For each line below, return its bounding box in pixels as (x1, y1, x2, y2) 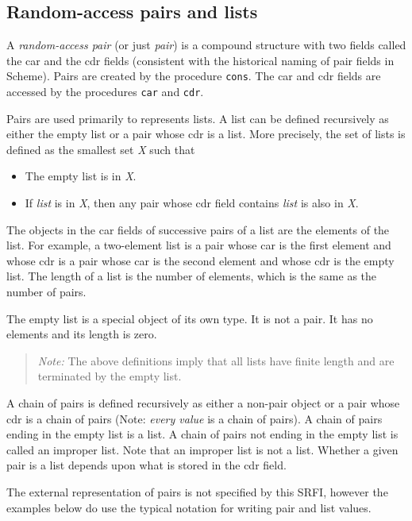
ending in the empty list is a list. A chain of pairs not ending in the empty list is (6, 426, 399, 442)
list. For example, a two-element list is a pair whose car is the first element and (6, 237, 391, 253)
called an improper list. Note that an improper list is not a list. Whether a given (6, 441, 399, 457)
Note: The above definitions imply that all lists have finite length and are (37, 352, 395, 369)
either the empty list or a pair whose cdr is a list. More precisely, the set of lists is (6, 125, 406, 142)
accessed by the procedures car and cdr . (6, 83, 204, 100)
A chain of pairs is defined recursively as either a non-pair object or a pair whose (6, 395, 400, 411)
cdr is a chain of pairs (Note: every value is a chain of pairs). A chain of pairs (6, 410, 383, 426)
